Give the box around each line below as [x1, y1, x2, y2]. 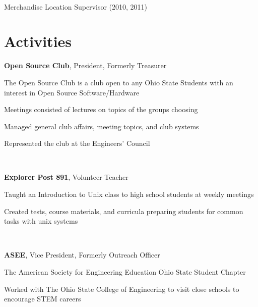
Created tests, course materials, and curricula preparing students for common [4, 206, 243, 216]
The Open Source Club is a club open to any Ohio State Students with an [4, 77, 233, 87]
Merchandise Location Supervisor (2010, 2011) [4, 1, 147, 12]
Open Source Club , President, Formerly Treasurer [4, 60, 167, 71]
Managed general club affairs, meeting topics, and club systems [4, 121, 199, 131]
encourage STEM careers [4, 293, 81, 304]
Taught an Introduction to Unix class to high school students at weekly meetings [4, 189, 254, 199]
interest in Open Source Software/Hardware [4, 87, 140, 97]
